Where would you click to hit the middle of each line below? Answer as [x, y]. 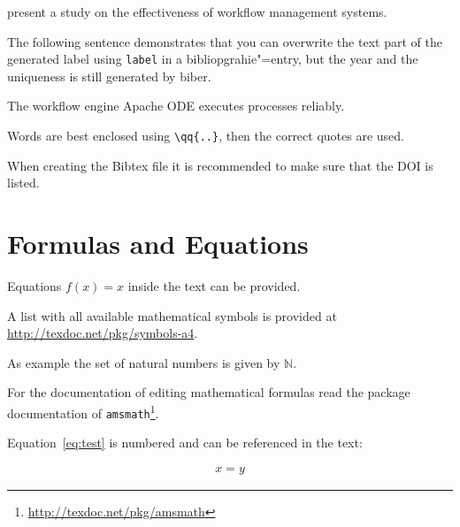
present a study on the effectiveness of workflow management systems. [197, 11]
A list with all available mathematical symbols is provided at [172, 315]
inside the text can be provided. [214, 286]
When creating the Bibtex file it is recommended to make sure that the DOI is [220, 165]
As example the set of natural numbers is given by [144, 362]
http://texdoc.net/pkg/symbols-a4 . [103, 333]
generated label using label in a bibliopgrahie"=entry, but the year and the [213, 59]
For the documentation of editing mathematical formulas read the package [209, 392]
